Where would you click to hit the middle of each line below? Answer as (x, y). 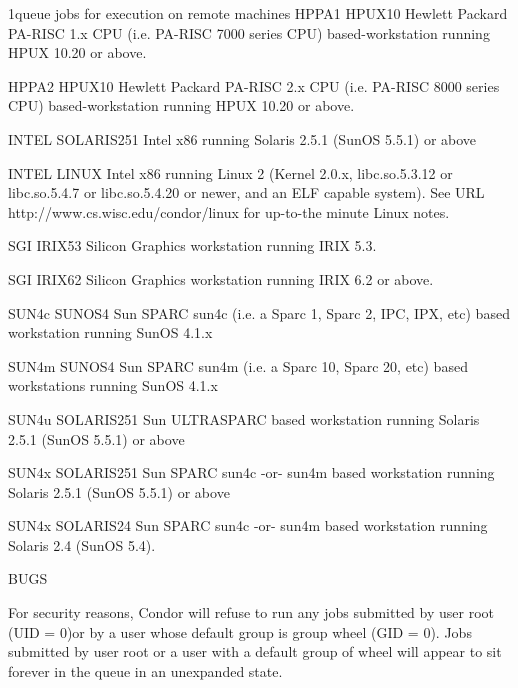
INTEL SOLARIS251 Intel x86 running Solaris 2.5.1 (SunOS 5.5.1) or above (242, 138)
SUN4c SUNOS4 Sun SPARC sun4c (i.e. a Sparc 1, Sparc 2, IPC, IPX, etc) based (259, 312)
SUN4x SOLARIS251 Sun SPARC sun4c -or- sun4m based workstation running (251, 472)
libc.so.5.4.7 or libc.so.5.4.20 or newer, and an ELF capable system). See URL (246, 192)
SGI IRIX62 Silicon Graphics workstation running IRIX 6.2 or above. (221, 278)
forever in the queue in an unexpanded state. (145, 670)
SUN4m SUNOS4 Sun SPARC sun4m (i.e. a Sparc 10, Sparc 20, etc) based (238, 365)
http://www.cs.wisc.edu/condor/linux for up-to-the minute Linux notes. (229, 211)
